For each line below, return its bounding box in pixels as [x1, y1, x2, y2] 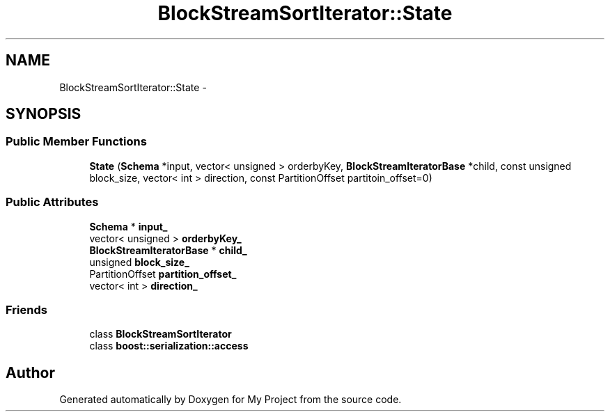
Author [6, 363, 55, 381]
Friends [6, 302, 47, 317]
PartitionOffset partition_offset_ [89, 267, 237, 280]
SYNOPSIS [6, 105, 81, 123]
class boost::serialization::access [89, 340, 249, 352]
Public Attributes [6, 195, 99, 210]
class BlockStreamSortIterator [89, 328, 232, 340]
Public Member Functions [6, 134, 147, 149]
